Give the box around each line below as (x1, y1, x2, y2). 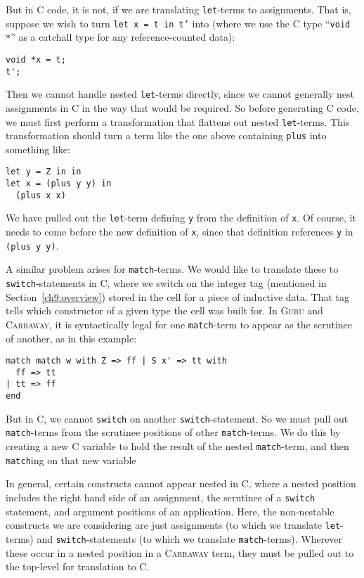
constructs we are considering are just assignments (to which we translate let (6, 518, 341, 532)
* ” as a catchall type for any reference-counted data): (6, 30, 235, 44)
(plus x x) (15, 190, 66, 200)
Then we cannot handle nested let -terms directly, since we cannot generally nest (6, 86, 354, 101)
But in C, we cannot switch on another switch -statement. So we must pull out (6, 411, 349, 425)
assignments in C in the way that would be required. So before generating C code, (6, 100, 359, 115)
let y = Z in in (6, 167, 82, 177)
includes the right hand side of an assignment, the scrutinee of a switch (6, 489, 316, 504)
